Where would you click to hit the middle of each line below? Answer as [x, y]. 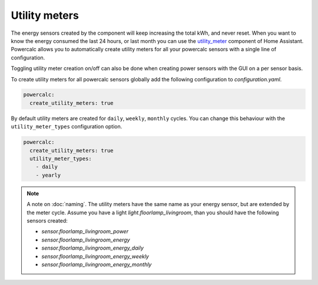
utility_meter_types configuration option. [67, 127]
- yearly [48, 175]
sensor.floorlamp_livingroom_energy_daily [93, 248]
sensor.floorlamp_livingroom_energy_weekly [95, 256]
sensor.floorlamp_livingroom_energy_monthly [97, 264]
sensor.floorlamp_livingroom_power [85, 231]
